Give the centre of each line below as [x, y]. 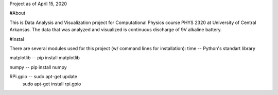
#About [18, 13]
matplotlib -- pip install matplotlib [45, 58]
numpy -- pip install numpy [38, 67]
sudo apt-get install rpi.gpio [52, 84]
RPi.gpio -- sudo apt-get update [43, 77]
